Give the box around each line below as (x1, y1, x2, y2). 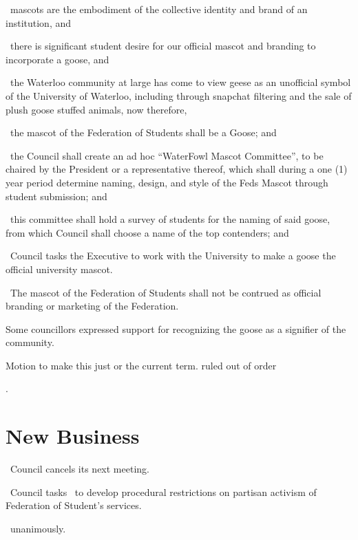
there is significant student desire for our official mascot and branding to (10, 39, 316, 53)
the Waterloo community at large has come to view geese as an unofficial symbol (10, 75, 351, 89)
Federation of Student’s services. (6, 498, 142, 512)
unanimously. (10, 521, 66, 535)
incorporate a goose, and (6, 52, 109, 66)
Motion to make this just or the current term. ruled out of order (6, 358, 277, 372)
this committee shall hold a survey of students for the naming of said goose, (10, 212, 330, 226)
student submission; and (6, 188, 107, 203)
